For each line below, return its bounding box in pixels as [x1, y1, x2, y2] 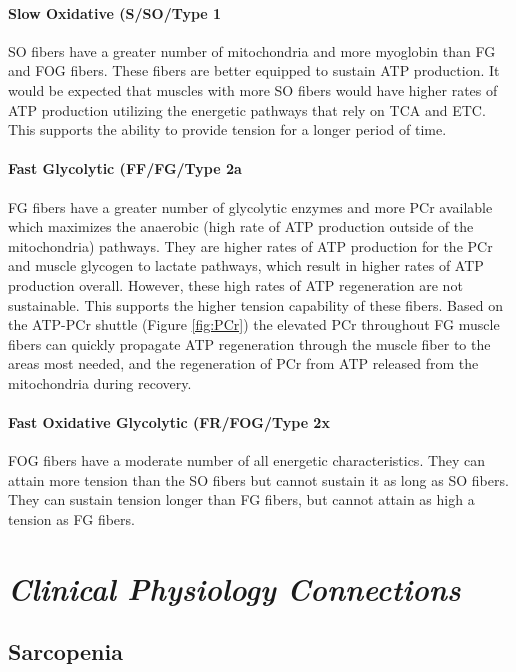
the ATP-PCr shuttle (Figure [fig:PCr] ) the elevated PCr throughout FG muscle [8, 314, 500, 335]
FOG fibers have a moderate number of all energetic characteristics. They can [8, 450, 486, 471]
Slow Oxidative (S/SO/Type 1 [8, 2, 222, 23]
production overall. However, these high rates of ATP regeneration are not [8, 274, 463, 295]
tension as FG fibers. [8, 509, 135, 530]
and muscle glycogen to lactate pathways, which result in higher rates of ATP [8, 255, 484, 276]
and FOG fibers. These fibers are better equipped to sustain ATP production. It [8, 60, 500, 81]
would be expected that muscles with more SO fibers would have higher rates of [8, 79, 498, 100]
